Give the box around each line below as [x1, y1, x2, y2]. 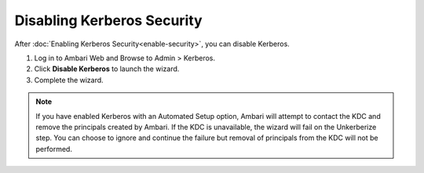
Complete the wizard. [34, 75, 104, 85]
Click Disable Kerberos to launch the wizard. [34, 64, 180, 74]
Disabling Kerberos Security [14, 12, 203, 29]
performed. [35, 144, 72, 153]
